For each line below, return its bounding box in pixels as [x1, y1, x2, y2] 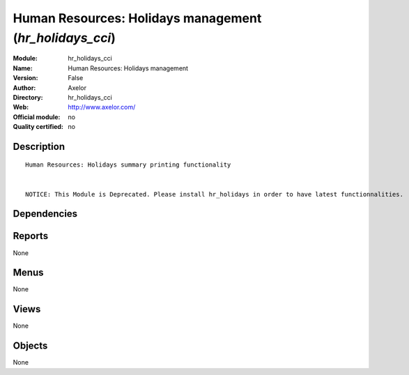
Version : [13, 74, 38, 82]
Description [13, 140, 65, 153]
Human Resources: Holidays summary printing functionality [25, 161, 231, 169]
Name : [13, 63, 33, 72]
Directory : [13, 93, 43, 101]
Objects [13, 340, 48, 352]
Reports [13, 230, 49, 242]
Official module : [13, 112, 61, 121]
